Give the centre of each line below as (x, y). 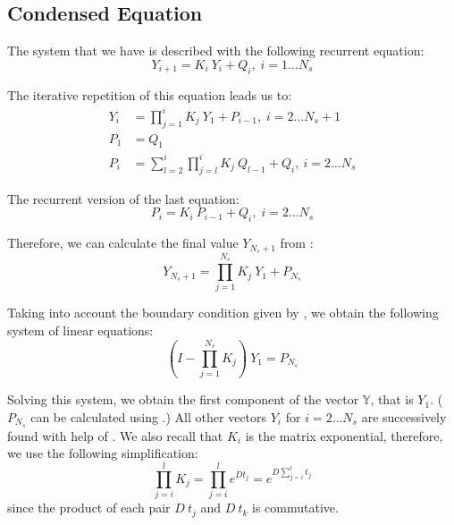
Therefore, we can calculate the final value (123, 243)
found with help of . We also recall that (115, 435)
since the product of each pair (89, 508)
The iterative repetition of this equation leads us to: (150, 94)
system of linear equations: (80, 330)
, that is (392, 399)
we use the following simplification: (103, 453)
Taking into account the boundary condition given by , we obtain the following (223, 313)
